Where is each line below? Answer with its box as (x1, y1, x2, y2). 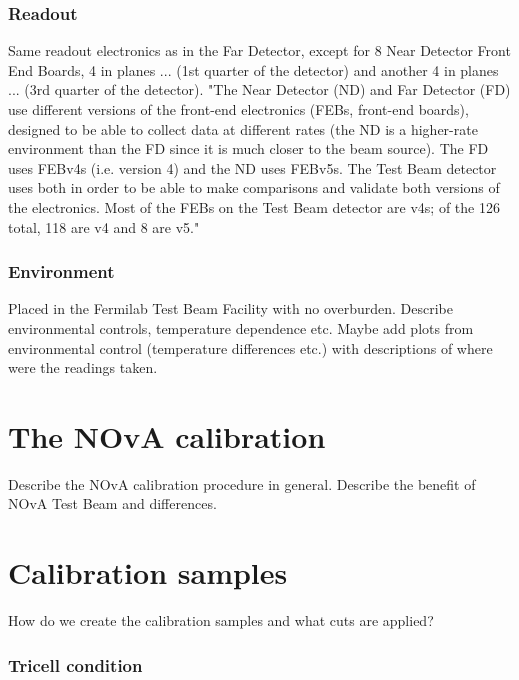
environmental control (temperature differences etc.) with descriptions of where (8, 337, 493, 358)
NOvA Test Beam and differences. (8, 493, 217, 514)
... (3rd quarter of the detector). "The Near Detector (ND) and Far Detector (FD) (8, 79, 511, 100)
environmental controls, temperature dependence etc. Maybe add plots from (8, 317, 474, 338)
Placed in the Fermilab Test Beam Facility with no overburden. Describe (8, 298, 454, 319)
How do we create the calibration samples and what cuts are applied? (8, 610, 434, 631)
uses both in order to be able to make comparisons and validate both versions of (8, 177, 500, 198)
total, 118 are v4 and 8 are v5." (8, 216, 200, 237)
